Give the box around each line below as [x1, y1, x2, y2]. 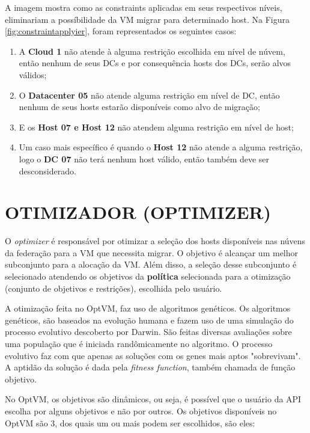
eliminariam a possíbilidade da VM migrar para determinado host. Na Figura [5, 13, 290, 25]
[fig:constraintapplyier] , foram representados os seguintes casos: [5, 25, 237, 37]
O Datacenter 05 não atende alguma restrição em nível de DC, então [19, 88, 280, 101]
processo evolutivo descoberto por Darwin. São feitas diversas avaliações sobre [5, 325, 292, 338]
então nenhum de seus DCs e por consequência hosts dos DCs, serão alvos [19, 57, 291, 69]
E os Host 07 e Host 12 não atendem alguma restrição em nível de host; [19, 120, 294, 133]
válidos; [19, 68, 47, 81]
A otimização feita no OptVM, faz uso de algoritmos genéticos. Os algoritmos [5, 302, 291, 315]
